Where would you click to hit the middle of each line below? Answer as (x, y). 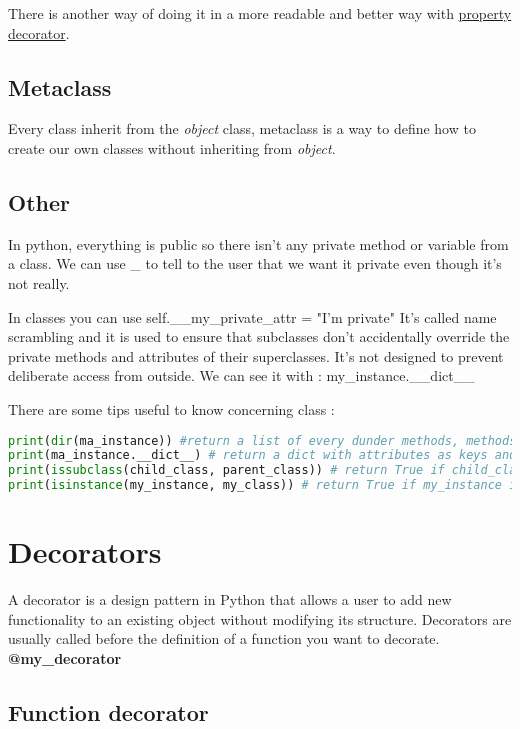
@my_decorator (65, 657)
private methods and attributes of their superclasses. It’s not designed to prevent (256, 355)
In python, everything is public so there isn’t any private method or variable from (258, 243)
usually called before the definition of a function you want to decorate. (224, 638)
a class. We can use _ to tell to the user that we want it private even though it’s (255, 263)
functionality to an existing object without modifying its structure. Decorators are (260, 618)
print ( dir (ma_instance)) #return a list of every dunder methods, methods (262, 440)
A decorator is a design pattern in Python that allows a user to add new (230, 599)
